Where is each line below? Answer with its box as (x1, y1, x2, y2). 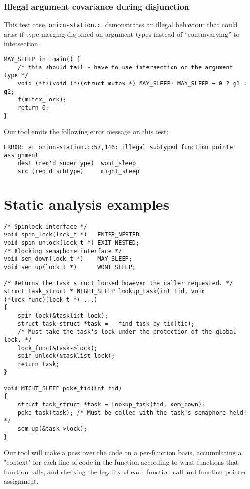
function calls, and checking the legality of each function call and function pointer (4, 466, 247, 476)
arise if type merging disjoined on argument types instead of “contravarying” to (4, 29, 240, 39)
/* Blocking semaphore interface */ (4, 247, 122, 254)
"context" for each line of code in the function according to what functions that (4, 456, 239, 467)
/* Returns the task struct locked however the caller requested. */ (4, 280, 233, 287)
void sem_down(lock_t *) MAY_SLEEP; (4, 255, 132, 263)
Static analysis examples (4, 194, 170, 214)
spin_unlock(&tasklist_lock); (17, 353, 115, 360)
